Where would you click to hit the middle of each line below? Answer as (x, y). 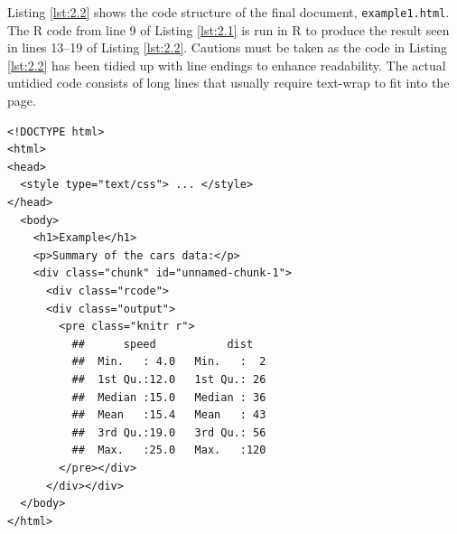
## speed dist (163, 344)
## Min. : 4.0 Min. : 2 (169, 362)
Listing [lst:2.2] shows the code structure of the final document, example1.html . (228, 12)
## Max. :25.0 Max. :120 (169, 450)
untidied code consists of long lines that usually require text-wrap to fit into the (228, 83)
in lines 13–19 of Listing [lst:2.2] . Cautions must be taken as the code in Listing (228, 47)
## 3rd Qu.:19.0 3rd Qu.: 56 (169, 432)
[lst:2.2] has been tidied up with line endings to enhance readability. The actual (227, 65)
